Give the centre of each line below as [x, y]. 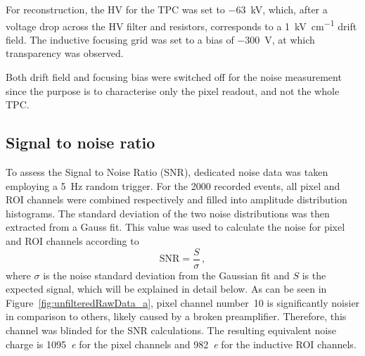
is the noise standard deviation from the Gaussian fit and [166, 275]
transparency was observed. [65, 53]
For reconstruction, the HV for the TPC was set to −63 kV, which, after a [167, 9]
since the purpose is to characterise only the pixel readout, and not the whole [173, 90]
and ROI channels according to [72, 240]
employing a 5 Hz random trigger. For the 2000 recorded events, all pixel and [173, 185]
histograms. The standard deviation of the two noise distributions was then [168, 213]
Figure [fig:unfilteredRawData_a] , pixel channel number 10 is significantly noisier [183, 302]
